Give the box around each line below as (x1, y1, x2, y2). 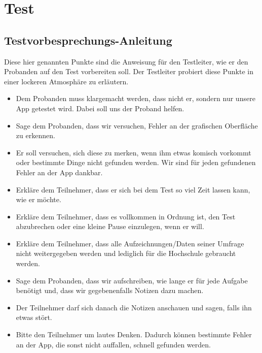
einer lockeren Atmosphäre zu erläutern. (4, 76, 129, 86)
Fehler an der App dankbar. (16, 167, 103, 177)
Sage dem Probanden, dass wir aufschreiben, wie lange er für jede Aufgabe (16, 275, 248, 285)
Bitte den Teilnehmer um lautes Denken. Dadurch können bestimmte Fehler (16, 329, 252, 340)
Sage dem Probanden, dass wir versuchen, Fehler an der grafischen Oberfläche (16, 120, 258, 131)
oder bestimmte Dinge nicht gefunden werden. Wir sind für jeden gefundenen (16, 157, 256, 168)
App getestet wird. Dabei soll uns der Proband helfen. (16, 103, 184, 113)
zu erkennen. (16, 130, 55, 141)
